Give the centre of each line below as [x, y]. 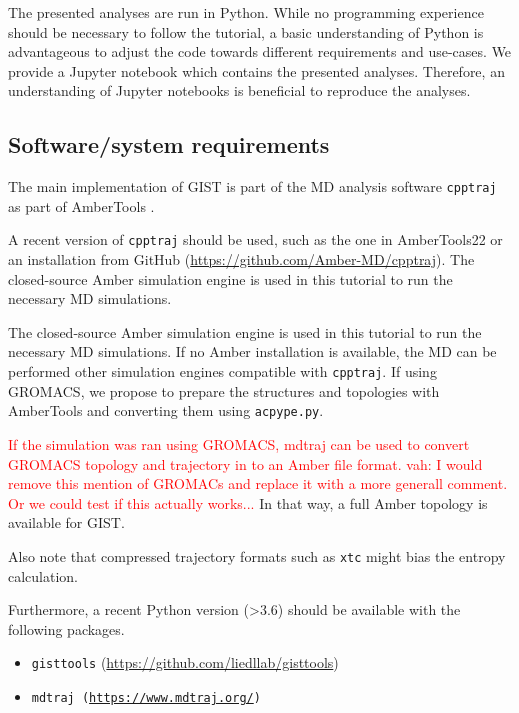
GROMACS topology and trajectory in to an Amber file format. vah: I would [245, 463]
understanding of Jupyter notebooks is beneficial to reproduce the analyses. [239, 90]
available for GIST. [66, 522]
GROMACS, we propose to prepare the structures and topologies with [224, 390]
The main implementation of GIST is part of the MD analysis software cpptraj [252, 186]
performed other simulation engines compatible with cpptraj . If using [222, 371]
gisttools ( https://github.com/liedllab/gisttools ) [185, 662]
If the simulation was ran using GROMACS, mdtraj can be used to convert [239, 443]
